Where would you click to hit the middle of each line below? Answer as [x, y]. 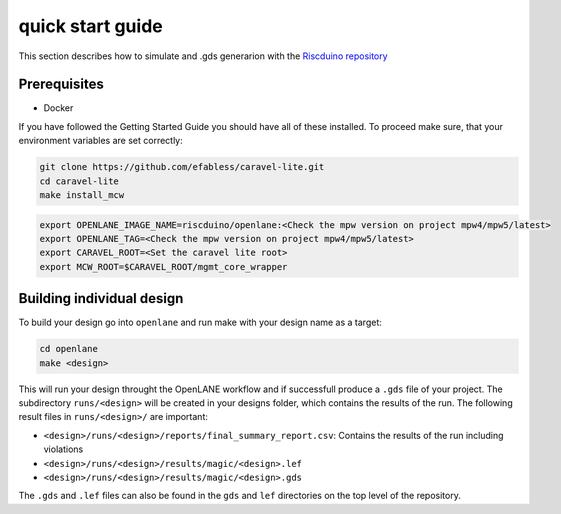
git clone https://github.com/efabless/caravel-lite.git [182, 167]
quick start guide [91, 26]
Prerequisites [61, 84]
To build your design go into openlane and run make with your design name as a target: [200, 322]
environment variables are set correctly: [101, 141]
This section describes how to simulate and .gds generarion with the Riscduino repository [203, 56]
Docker [58, 108]
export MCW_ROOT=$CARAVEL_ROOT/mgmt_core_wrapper [163, 266]
